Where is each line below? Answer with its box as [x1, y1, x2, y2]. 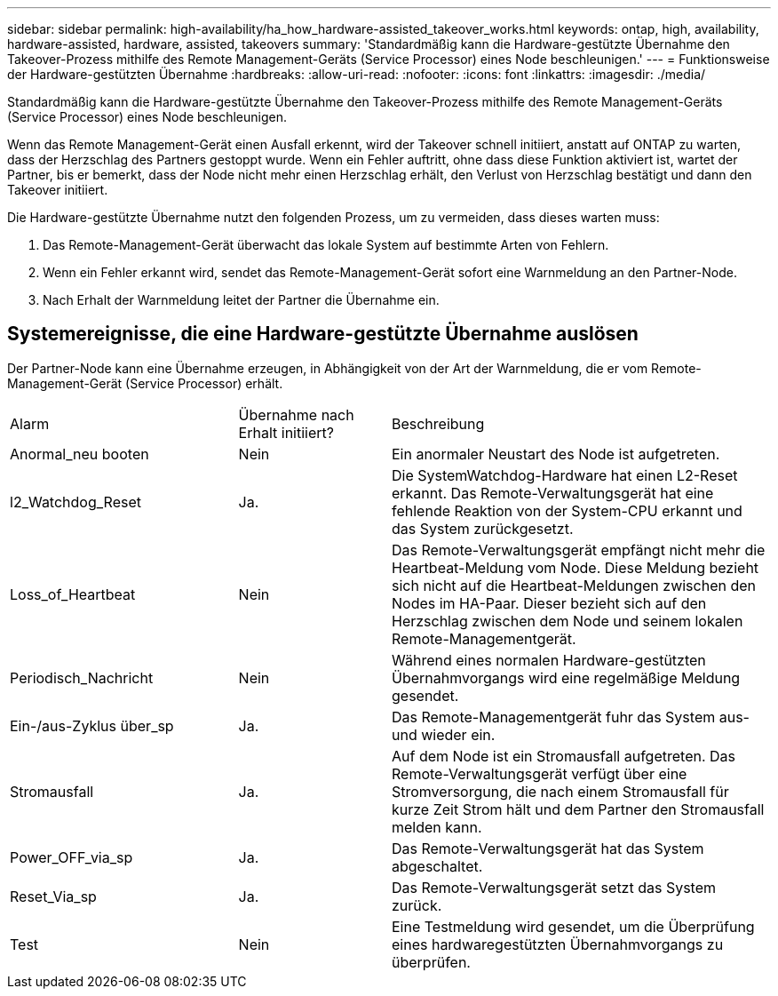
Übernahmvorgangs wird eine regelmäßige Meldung [391, 668, 741, 687]
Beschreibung [391, 414, 485, 433]
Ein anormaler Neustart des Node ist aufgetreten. [391, 444, 720, 463]
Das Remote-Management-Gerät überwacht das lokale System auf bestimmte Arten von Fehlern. [43, 237, 609, 252]
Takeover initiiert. [7, 182, 108, 197]
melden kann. [391, 817, 482, 836]
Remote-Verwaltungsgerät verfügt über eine [391, 764, 687, 783]
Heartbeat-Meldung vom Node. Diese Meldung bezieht [391, 558, 759, 577]
